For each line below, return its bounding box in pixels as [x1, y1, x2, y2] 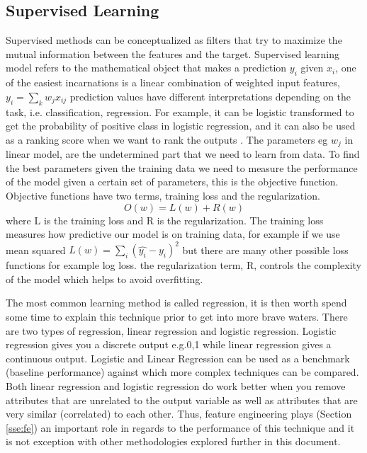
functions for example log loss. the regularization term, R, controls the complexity [6, 258, 361, 273]
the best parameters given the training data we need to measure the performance [6, 160, 358, 175]
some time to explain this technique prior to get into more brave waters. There [6, 309, 348, 324]
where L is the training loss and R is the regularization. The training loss [6, 212, 324, 227]
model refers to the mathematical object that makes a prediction [6, 60, 287, 75]
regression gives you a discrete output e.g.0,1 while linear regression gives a [6, 337, 332, 352]
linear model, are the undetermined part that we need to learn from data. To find [6, 147, 360, 161]
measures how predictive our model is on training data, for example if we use [6, 226, 340, 241]
